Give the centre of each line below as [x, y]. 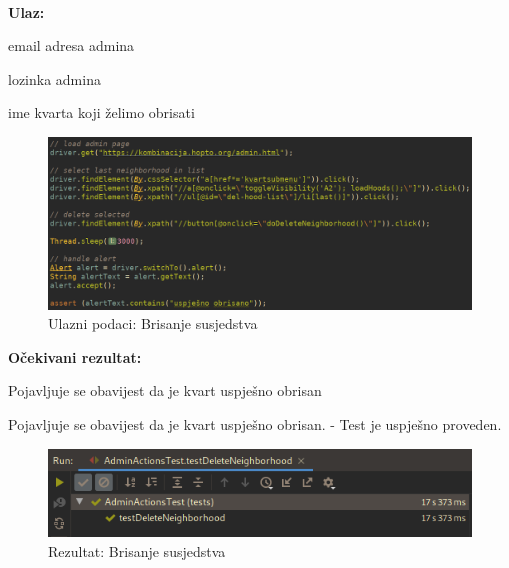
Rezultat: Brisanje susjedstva [137, 550]
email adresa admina [71, 45]
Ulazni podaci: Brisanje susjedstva [153, 323]
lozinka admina [54, 78]
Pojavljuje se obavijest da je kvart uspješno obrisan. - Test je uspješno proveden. [255, 424]
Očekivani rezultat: [75, 356]
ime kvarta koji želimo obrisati [101, 112]
